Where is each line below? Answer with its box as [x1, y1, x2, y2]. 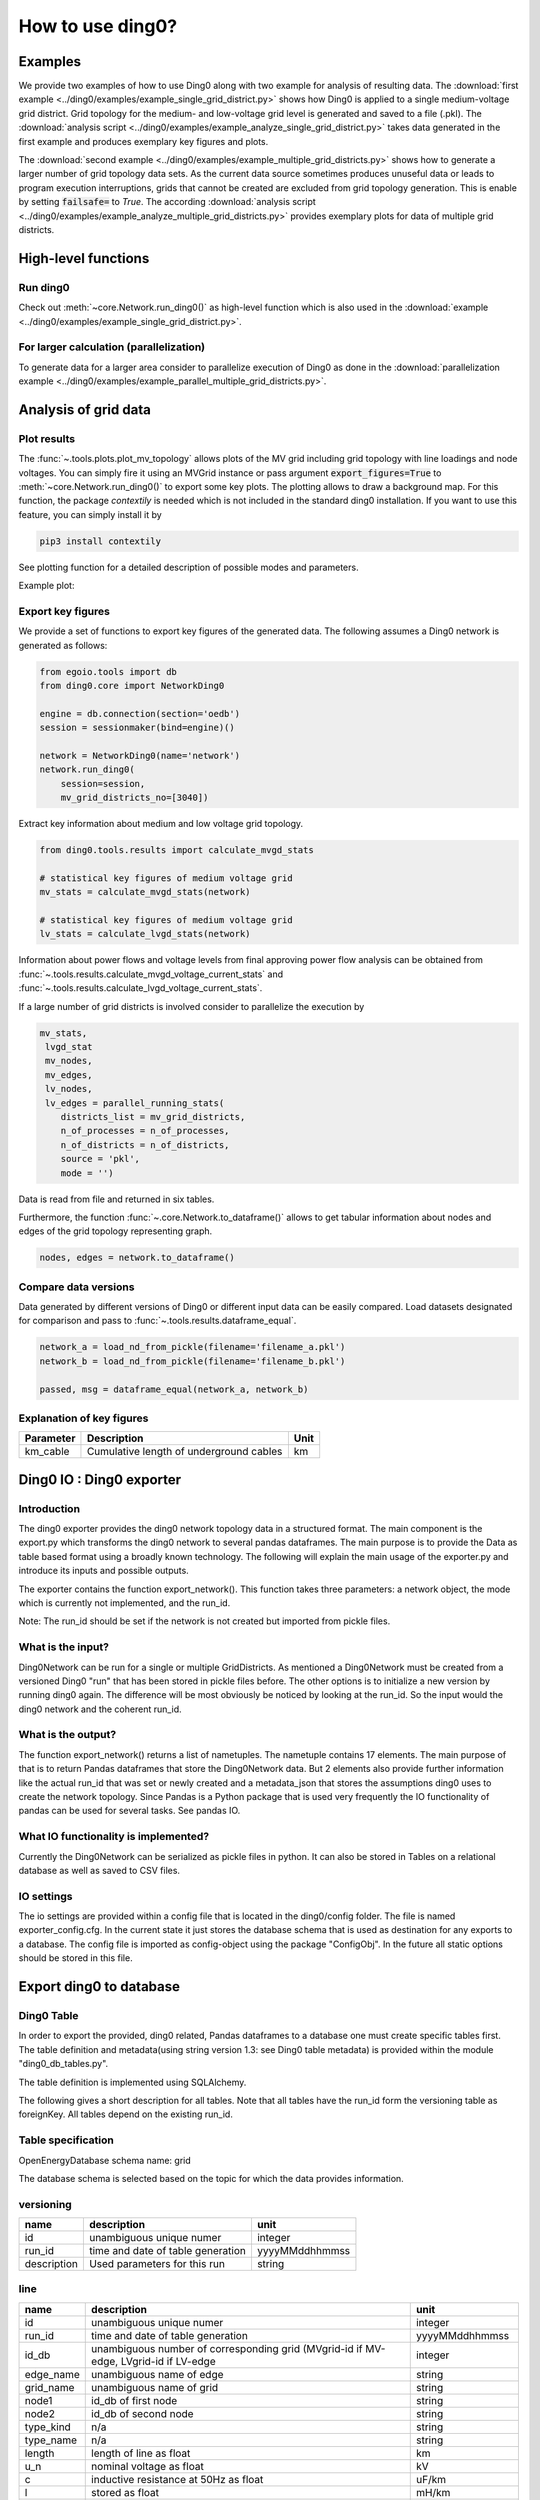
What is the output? [18, 1728, 117, 1742]
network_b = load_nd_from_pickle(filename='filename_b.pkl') [39, 1355, 346, 1367]
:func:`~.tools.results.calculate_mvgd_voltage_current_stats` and [18, 968, 284, 980]
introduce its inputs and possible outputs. [18, 1565, 189, 1577]
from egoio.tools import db [39, 666, 177, 677]
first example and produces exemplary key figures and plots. [18, 135, 269, 147]
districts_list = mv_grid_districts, [60, 1111, 246, 1122]
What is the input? [18, 1640, 110, 1654]
